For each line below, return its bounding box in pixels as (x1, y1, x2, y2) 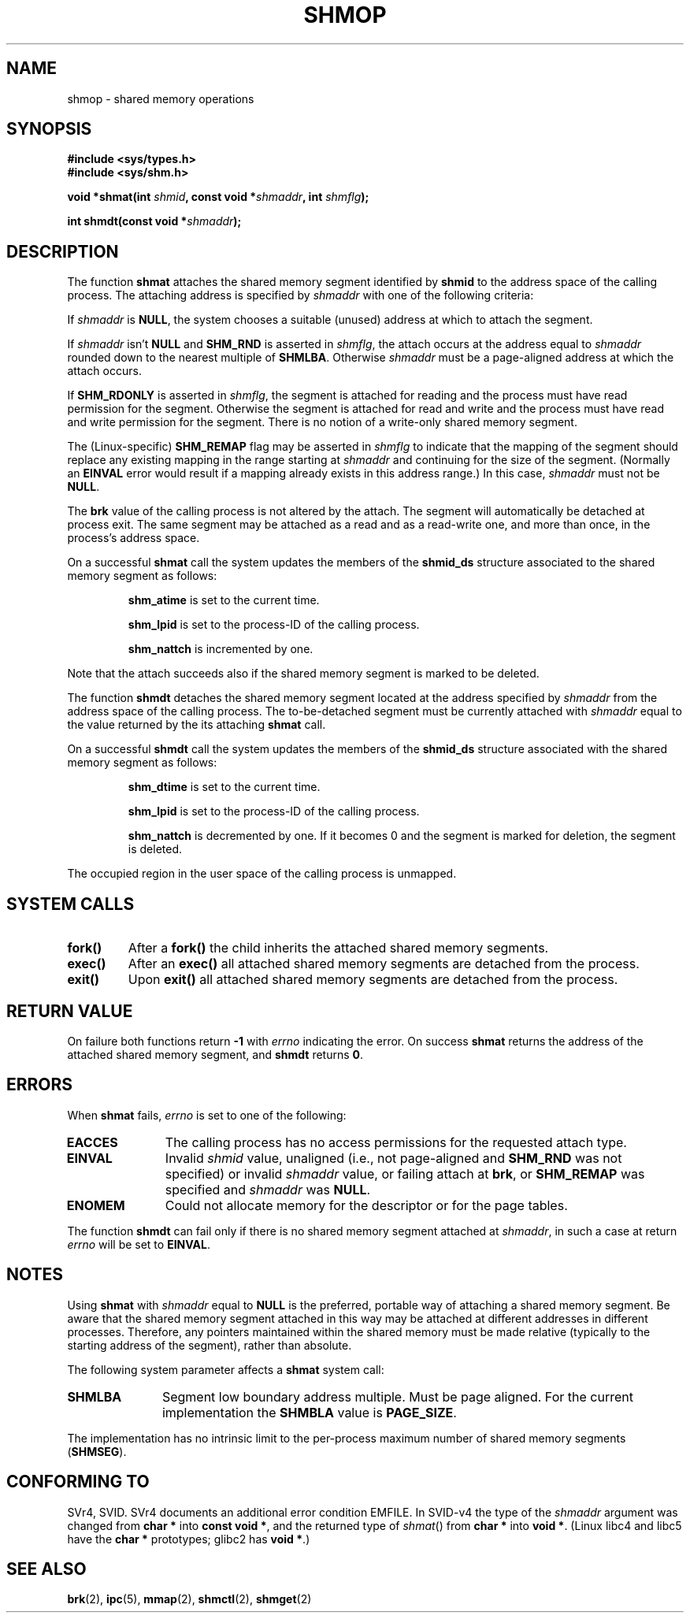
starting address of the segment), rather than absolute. (67, 1338, 352, 1352)
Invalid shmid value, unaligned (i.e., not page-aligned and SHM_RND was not (165, 1149, 622, 1166)
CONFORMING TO (6, 1472, 150, 1492)
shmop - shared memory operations (67, 91, 254, 106)
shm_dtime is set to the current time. (128, 780, 321, 794)
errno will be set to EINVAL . (67, 1237, 211, 1251)
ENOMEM (66, 1197, 125, 1213)
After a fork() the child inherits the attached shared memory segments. (128, 940, 549, 956)
